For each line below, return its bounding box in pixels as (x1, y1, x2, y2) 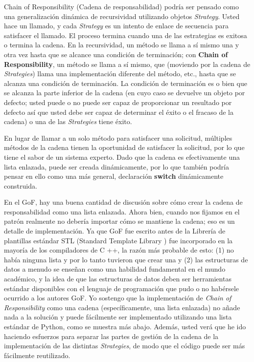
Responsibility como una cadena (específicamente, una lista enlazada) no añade (4, 302, 240, 312)
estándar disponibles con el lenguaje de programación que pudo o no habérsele (4, 283, 239, 293)
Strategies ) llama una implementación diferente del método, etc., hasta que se (4, 68, 236, 79)
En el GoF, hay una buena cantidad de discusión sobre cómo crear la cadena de (4, 197, 243, 207)
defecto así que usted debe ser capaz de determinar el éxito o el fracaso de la (4, 106, 233, 117)
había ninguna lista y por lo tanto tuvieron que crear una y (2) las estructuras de (4, 254, 248, 264)
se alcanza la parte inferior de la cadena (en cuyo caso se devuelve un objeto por (4, 87, 245, 98)
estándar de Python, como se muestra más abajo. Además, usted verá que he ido (4, 321, 246, 331)
